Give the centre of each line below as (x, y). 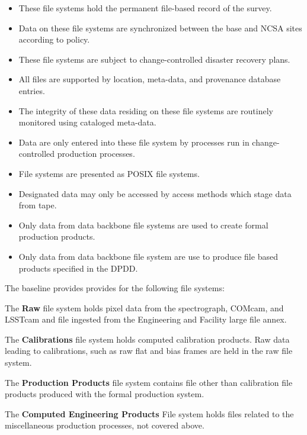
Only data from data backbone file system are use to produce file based (148, 256)
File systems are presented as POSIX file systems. (109, 173)
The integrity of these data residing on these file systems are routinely (146, 110)
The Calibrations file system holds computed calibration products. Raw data (147, 339)
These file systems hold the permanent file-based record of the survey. (145, 8)
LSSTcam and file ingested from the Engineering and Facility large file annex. (146, 319)
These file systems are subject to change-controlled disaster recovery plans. (154, 59)
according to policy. (54, 39)
